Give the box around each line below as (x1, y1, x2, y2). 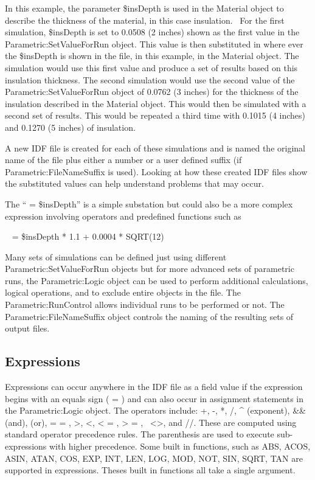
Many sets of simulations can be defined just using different (5, 250, 227, 263)
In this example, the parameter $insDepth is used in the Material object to (5, 2, 284, 14)
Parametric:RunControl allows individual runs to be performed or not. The (5, 298, 285, 311)
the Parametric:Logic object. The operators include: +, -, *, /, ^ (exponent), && (5, 404, 306, 417)
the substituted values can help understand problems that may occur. (5, 177, 264, 190)
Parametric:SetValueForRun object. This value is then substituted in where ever (5, 37, 303, 50)
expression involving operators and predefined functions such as (5, 209, 241, 222)
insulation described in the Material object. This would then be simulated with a (5, 97, 306, 110)
